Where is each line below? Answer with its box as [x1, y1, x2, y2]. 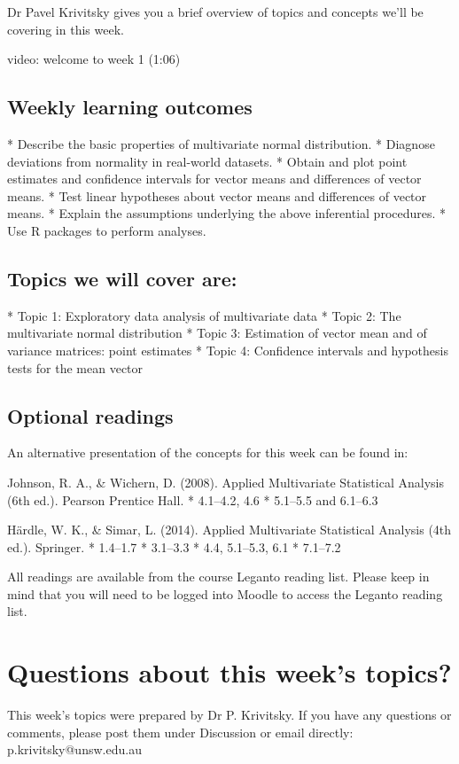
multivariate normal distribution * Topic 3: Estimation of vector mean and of [7, 324, 427, 342]
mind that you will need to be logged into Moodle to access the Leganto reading [7, 584, 443, 603]
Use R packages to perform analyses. [7, 221, 206, 239]
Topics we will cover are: [7, 264, 237, 292]
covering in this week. [7, 19, 124, 38]
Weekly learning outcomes [7, 93, 253, 121]
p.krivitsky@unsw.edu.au [7, 740, 142, 759]
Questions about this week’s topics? [7, 654, 452, 690]
